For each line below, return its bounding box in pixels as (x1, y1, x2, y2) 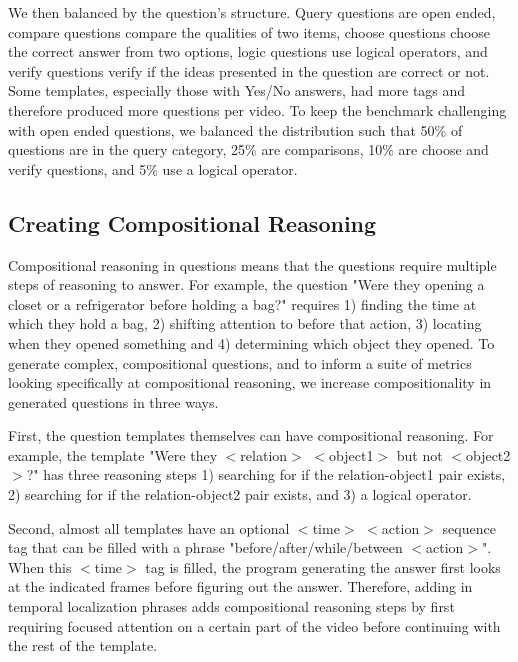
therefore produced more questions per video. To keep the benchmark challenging (8, 99, 507, 120)
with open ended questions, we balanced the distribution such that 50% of (8, 119, 463, 140)
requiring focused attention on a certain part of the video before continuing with (8, 615, 501, 636)
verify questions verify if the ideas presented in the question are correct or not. (8, 60, 490, 81)
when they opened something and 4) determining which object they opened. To (8, 332, 495, 353)
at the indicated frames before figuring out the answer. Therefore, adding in (8, 576, 473, 597)
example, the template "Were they (8, 444, 218, 465)
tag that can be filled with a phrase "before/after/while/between (8, 537, 403, 558)
